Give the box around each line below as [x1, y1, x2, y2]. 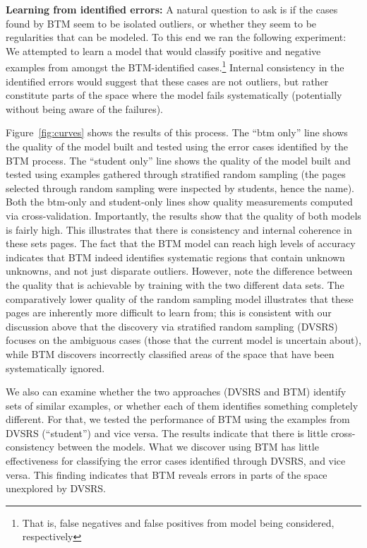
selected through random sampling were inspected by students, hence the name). [6, 180, 354, 195]
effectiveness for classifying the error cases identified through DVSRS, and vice [6, 453, 346, 468]
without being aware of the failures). [6, 101, 164, 116]
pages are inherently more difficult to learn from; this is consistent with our [6, 305, 332, 320]
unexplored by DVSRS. [6, 481, 107, 496]
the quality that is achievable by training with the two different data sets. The [6, 277, 344, 292]
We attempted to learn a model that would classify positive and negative [6, 43, 321, 58]
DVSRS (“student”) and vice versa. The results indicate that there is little [6, 425, 328, 440]
